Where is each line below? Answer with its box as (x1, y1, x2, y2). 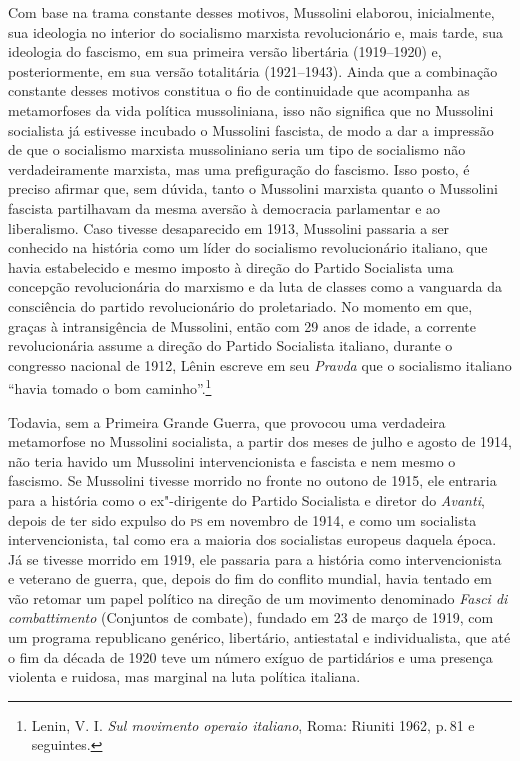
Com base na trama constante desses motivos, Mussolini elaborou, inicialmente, (8, 2, 495, 22)
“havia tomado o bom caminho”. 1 (8, 375, 212, 398)
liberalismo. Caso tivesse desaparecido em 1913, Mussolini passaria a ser (8, 217, 450, 238)
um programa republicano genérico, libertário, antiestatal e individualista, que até (8, 627, 511, 648)
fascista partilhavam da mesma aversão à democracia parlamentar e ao (8, 197, 441, 218)
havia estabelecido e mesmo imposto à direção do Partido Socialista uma (8, 256, 454, 277)
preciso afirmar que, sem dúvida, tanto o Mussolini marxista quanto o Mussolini (8, 178, 498, 199)
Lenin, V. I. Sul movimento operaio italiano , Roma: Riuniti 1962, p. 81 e (31, 714, 475, 735)
